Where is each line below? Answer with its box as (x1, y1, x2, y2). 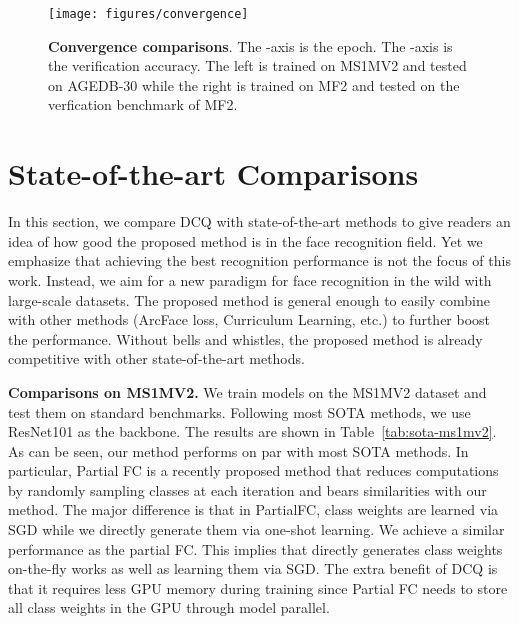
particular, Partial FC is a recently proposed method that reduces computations (8, 460, 499, 481)
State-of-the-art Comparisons (8, 153, 419, 194)
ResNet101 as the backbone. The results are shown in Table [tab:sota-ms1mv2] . (8, 421, 497, 442)
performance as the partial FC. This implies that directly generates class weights (8, 538, 503, 559)
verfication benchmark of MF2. (48, 94, 238, 115)
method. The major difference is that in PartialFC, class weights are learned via (8, 499, 499, 520)
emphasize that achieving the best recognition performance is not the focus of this (8, 250, 511, 271)
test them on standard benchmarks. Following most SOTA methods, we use (8, 401, 471, 422)
